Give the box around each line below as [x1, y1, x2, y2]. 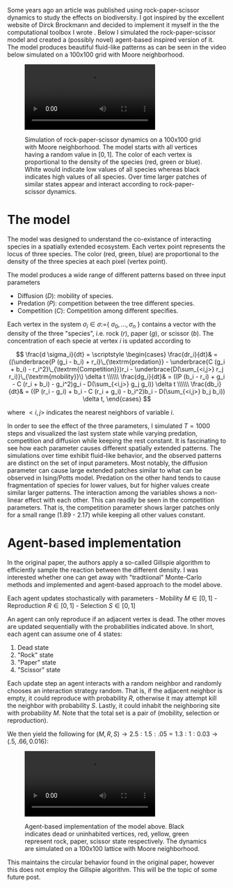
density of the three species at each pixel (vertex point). [7, 257, 168, 265]
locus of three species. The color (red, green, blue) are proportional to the [7, 249, 219, 258]
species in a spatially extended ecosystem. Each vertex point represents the [7, 242, 226, 251]
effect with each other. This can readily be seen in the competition [24, 496, 215, 504]
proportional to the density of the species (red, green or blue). [24, 158, 202, 166]
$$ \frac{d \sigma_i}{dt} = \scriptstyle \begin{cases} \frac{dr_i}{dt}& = [16, 350, 218, 358]
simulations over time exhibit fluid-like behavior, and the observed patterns [7, 451, 222, 459]
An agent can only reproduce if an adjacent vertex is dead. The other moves [7, 614, 226, 623]
